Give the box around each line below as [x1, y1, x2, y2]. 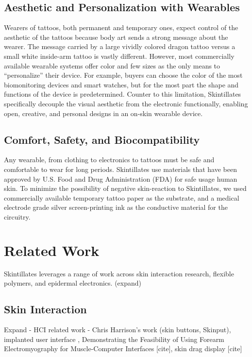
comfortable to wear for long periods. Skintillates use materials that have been [4, 164, 237, 174]
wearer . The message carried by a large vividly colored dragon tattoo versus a [4, 41, 235, 51]
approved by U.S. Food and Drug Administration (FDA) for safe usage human [4, 173, 237, 184]
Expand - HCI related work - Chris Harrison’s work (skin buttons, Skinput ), [4, 324, 231, 335]
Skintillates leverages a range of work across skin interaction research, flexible [4, 268, 234, 278]
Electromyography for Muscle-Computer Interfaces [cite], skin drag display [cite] [4, 343, 242, 354]
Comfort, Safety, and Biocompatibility [4, 132, 200, 147]
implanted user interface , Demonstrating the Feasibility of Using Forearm [4, 334, 224, 344]
